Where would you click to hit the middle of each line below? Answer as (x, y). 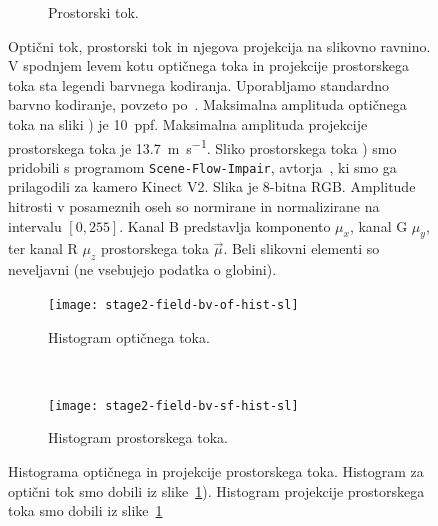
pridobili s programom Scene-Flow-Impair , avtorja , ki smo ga (202, 166)
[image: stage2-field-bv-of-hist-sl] (173, 304)
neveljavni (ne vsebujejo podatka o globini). (142, 269)
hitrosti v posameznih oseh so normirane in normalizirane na (194, 206)
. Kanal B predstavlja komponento (225, 225)
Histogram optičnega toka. (129, 336)
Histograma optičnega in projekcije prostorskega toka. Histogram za (216, 470)
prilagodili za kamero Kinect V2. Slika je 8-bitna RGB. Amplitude (212, 186)
